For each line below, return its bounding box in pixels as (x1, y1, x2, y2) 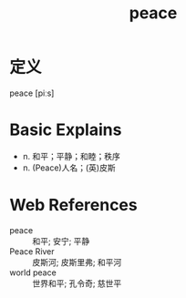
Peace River (9, 245, 55, 257)
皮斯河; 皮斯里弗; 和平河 (32, 256, 122, 267)
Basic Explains (9, 119, 122, 140)
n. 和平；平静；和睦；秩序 (22, 150, 121, 161)
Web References (9, 195, 139, 216)
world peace (9, 267, 57, 278)
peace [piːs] (9, 87, 55, 98)
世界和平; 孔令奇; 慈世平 (32, 277, 122, 289)
